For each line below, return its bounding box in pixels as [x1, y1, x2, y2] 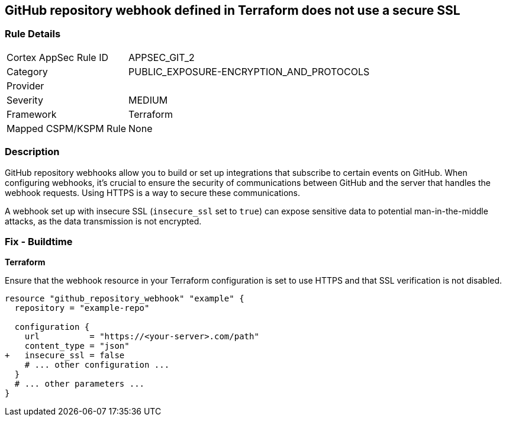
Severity [7, 94, 43, 106]
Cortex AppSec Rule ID [7, 51, 109, 63]
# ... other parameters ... [14, 379, 145, 389]
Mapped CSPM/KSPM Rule [7, 122, 127, 134]
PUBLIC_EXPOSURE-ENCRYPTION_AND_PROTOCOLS [128, 65, 370, 78]
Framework [7, 108, 57, 120]
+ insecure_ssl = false [5, 351, 125, 361]
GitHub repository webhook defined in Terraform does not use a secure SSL [5, 3, 460, 18]
